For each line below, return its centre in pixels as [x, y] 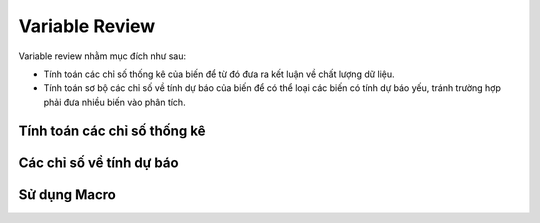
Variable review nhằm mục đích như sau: [102, 56]
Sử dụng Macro [67, 194]
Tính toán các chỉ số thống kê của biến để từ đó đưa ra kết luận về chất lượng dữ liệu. [219, 74]
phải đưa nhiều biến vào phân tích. [114, 102]
